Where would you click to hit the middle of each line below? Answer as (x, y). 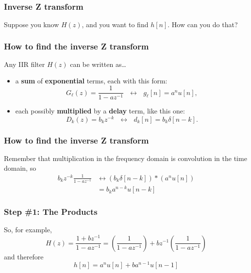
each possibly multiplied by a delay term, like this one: (100, 111)
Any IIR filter (25, 64)
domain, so (20, 168)
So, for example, (28, 230)
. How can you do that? (203, 24)
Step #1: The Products (51, 212)
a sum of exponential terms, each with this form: (91, 80)
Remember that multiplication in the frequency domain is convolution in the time (125, 158)
